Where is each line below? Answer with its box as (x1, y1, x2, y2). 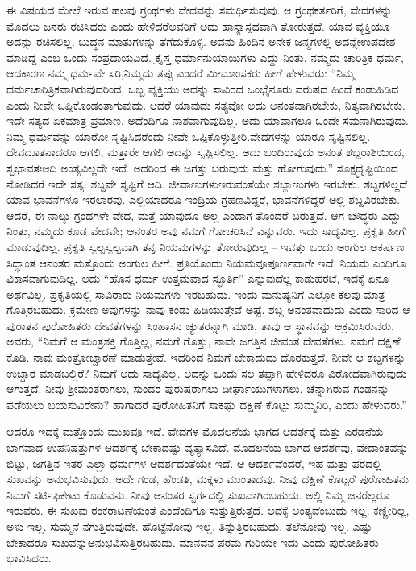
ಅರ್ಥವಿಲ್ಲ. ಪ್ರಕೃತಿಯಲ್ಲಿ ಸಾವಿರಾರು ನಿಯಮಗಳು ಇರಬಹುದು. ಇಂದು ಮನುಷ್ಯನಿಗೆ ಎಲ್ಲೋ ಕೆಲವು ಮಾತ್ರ (6, 285, 385, 302)
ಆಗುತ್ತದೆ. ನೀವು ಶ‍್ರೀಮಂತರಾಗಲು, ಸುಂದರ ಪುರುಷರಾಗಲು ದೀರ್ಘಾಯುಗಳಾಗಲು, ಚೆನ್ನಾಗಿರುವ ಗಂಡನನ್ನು (6, 380, 389, 397)
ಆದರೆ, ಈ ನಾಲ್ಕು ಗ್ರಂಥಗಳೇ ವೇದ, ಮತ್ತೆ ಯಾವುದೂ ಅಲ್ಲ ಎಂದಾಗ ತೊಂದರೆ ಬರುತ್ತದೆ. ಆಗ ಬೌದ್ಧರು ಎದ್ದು (6, 206, 401, 223)
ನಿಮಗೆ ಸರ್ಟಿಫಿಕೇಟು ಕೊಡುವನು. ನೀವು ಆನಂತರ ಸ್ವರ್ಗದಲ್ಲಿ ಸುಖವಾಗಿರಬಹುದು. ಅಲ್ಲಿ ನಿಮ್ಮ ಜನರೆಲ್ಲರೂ (6, 486, 390, 503)
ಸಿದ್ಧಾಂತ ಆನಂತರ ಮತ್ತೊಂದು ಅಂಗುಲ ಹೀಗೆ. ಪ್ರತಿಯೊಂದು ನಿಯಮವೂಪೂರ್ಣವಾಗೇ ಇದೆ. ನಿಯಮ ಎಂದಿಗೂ (6, 254, 406, 271)
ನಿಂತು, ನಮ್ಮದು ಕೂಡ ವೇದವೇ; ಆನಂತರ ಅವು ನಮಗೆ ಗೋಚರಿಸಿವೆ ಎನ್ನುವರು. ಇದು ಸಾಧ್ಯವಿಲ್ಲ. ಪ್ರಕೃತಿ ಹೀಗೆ (6, 222, 406, 239)
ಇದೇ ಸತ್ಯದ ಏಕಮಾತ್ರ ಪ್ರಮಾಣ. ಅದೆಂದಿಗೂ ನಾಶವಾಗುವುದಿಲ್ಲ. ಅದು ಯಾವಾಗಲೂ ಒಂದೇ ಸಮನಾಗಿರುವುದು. (6, 112, 410, 129)
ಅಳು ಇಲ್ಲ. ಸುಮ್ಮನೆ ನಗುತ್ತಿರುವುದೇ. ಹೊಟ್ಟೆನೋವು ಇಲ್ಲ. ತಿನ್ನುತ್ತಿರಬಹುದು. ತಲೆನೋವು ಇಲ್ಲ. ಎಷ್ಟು (6, 518, 372, 534)
